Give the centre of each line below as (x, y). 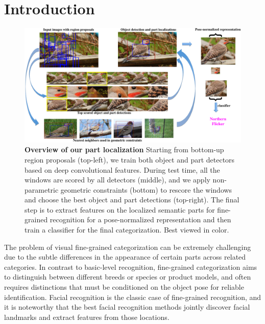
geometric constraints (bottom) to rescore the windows (146, 189)
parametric (42, 189)
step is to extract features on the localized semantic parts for (120, 209)
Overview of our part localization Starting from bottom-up (124, 149)
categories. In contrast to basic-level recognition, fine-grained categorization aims (131, 267)
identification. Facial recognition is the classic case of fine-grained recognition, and (133, 297)
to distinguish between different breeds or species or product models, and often (128, 277)
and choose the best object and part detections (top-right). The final (132, 200)
